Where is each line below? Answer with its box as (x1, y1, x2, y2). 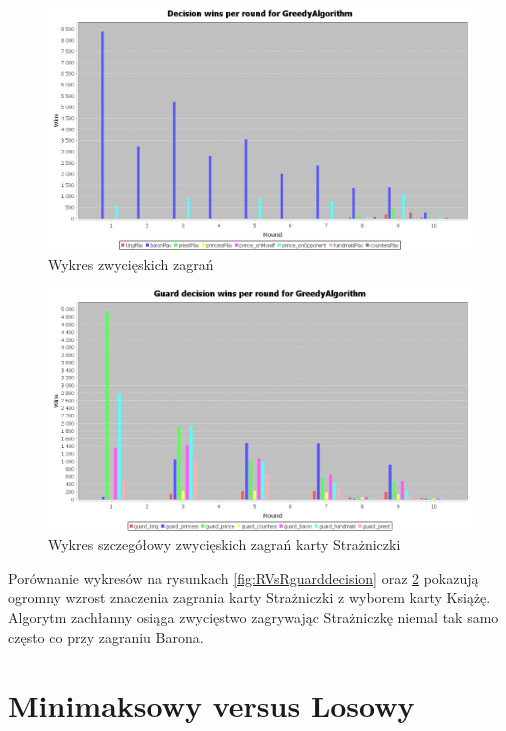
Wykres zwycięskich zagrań (48, 253, 214, 274)
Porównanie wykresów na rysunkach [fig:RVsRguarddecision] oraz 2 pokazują (8, 567, 479, 588)
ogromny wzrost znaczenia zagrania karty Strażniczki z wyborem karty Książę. (8, 587, 491, 608)
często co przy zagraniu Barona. (8, 626, 204, 647)
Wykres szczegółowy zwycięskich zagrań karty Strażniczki (48, 534, 401, 555)
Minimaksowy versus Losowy (8, 685, 415, 726)
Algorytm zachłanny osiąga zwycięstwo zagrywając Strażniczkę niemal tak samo (8, 607, 499, 627)
